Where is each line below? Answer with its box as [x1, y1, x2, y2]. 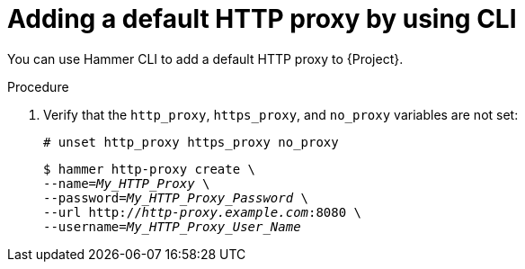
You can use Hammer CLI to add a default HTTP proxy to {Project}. [7, 50, 404, 67]
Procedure [7, 78, 69, 94]
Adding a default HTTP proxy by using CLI [7, 4, 517, 34]
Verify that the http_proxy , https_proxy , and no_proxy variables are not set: [43, 106, 519, 122]
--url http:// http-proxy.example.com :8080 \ [43, 204, 362, 220]
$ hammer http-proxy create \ [43, 161, 256, 176]
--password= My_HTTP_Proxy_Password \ [43, 190, 309, 205]
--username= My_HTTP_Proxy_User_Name [43, 219, 301, 234]
